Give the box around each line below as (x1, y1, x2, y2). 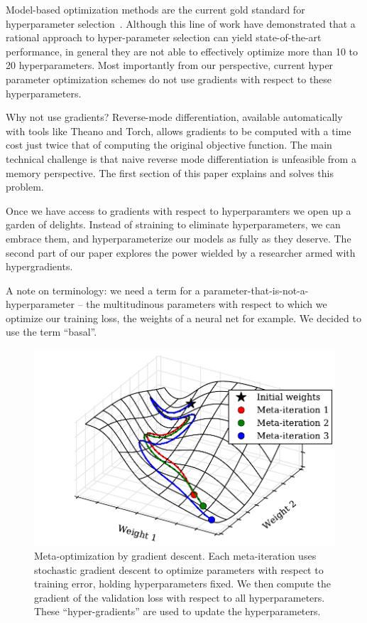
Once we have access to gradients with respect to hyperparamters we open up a (6, 203, 351, 218)
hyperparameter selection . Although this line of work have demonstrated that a (6, 16, 356, 31)
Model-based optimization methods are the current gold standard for (6, 2, 305, 16)
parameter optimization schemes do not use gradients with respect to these (6, 71, 332, 86)
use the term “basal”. (6, 324, 97, 339)
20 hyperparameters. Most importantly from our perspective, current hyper (6, 58, 334, 73)
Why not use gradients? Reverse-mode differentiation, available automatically (6, 110, 343, 124)
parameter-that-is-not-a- (203, 282, 309, 297)
